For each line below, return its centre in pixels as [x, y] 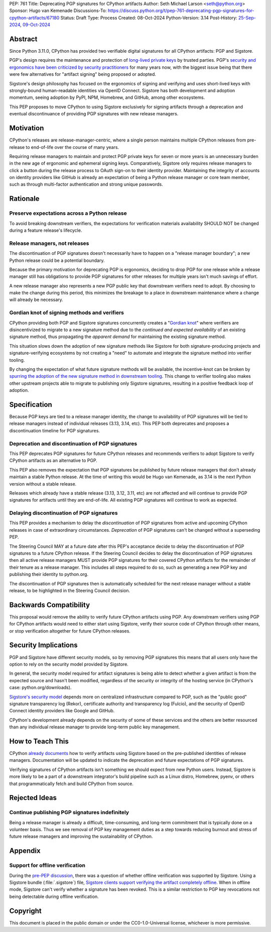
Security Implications [43, 645]
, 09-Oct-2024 [35, 25]
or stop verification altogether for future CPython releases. [70, 631]
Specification [31, 405]
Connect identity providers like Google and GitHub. [62, 711]
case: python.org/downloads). [40, 688]
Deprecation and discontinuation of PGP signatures [73, 443]
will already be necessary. [36, 300]
